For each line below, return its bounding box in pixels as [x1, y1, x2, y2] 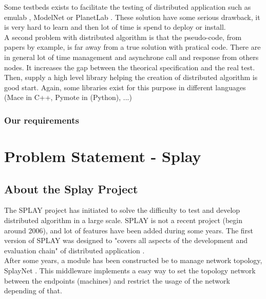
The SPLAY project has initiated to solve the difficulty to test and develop [4, 205, 240, 215]
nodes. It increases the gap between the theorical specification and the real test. [4, 62, 255, 72]
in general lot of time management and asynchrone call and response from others [4, 51, 259, 62]
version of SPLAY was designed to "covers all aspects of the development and [4, 235, 248, 246]
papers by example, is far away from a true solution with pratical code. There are [4, 42, 261, 52]
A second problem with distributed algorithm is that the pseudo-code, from [4, 31, 242, 42]
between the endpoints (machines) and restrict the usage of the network [4, 275, 230, 286]
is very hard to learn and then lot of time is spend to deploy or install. [4, 22, 226, 32]
